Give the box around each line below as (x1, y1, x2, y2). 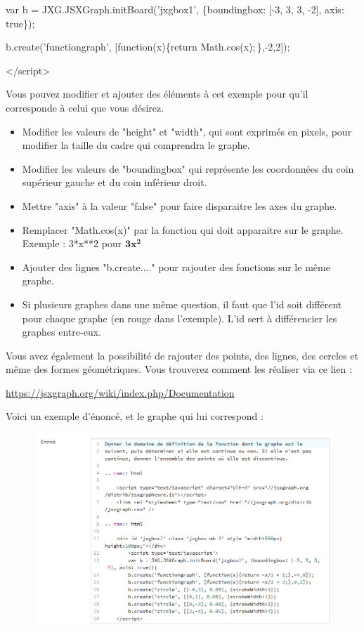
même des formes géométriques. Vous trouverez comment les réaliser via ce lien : (6, 362, 352, 376)
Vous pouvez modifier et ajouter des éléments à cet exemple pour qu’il (6, 86, 308, 101)
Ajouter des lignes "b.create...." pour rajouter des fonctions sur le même (22, 259, 330, 274)
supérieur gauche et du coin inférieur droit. (22, 175, 207, 190)
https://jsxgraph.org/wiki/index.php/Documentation (6, 385, 235, 400)
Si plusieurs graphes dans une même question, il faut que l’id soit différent (22, 296, 342, 311)
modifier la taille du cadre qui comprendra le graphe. (22, 138, 250, 152)
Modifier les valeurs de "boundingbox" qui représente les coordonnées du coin (22, 161, 354, 176)
